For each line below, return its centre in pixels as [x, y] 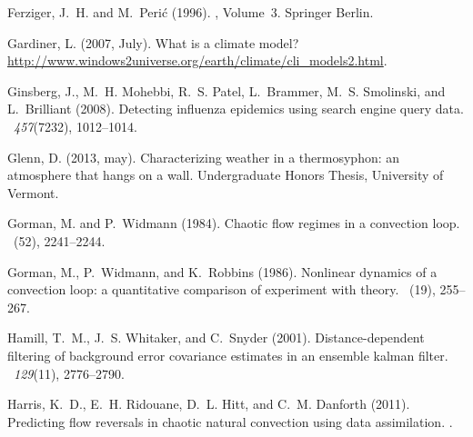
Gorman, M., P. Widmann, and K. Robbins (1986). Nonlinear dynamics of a [222, 271]
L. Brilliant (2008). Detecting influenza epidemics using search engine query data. [236, 109]
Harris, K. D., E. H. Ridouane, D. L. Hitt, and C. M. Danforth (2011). [209, 404]
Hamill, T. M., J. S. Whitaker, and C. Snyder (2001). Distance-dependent [216, 338]
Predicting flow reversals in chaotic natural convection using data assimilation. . [230, 421]
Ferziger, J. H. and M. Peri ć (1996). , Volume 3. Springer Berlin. [191, 12]
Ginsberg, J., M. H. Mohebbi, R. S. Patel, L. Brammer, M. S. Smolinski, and [226, 90]
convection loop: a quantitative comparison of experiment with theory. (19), [221, 289]
